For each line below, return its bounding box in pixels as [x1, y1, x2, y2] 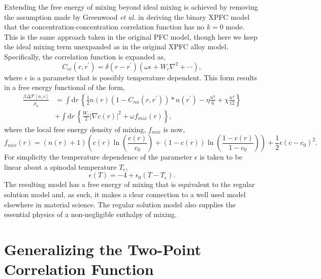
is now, [163, 123, 185, 134]
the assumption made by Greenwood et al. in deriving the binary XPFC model [4, 11, 250, 22]
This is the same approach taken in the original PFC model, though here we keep [4, 31, 258, 42]
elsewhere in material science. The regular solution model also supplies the [4, 199, 236, 209]
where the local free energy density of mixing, [4, 123, 146, 134]
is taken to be [200, 151, 242, 162]
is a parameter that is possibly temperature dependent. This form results [29, 72, 258, 82]
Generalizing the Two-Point [4, 238, 201, 259]
